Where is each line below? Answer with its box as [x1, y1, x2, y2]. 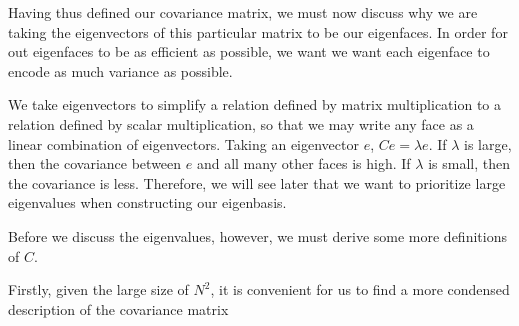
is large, [464, 133, 512, 154]
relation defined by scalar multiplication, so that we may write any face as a [8, 113, 474, 134]
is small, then [428, 153, 510, 174]
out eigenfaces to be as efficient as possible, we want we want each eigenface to [8, 41, 490, 62]
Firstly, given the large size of [8, 279, 189, 300]
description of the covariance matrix [8, 298, 229, 319]
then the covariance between [8, 153, 182, 174]
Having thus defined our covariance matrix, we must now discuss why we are [8, 2, 478, 22]
